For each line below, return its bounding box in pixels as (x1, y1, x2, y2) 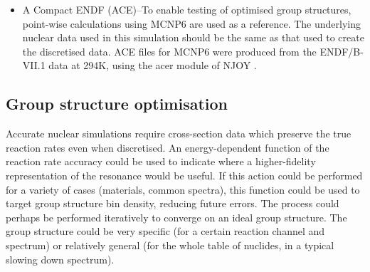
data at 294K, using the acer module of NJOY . (48, 58, 257, 73)
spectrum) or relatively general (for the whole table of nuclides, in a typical (6, 237, 334, 252)
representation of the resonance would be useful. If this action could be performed (6, 167, 363, 182)
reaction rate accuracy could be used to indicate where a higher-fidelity (6, 154, 316, 169)
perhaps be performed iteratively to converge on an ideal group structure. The (6, 209, 347, 224)
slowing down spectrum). (6, 251, 115, 266)
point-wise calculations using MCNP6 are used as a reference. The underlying (22, 16, 361, 31)
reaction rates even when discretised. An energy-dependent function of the (6, 140, 329, 155)
